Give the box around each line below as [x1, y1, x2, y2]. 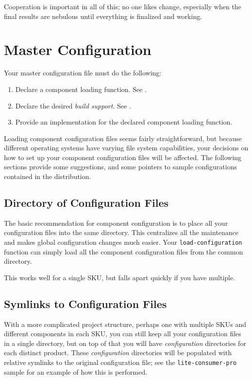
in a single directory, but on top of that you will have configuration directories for [4, 338, 246, 348]
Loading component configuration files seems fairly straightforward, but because [4, 133, 242, 143]
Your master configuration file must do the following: [4, 68, 162, 78]
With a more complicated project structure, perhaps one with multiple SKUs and [4, 319, 246, 329]
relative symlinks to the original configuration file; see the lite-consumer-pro [4, 357, 237, 367]
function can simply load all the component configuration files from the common [4, 246, 243, 256]
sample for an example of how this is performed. [4, 366, 148, 377]
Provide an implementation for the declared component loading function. [15, 117, 233, 127]
